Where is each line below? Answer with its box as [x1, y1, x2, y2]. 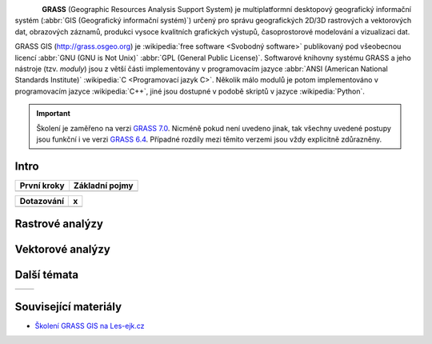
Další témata [14, 268, 79, 282]
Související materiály [14, 300, 122, 314]
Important [36, 109, 71, 118]
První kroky [19, 180, 65, 191]
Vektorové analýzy [14, 242, 111, 256]
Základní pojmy [73, 180, 134, 191]
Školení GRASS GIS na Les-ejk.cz [34, 321, 145, 330]
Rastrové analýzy [14, 217, 104, 231]
